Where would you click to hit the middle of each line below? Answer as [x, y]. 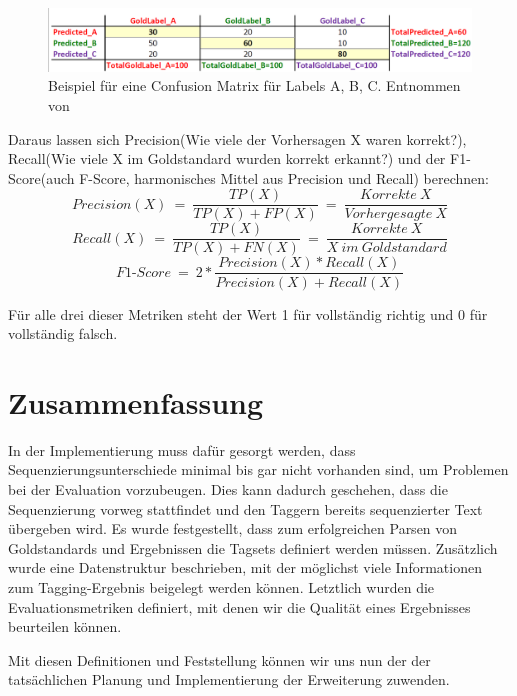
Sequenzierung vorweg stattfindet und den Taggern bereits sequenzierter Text [245, 508]
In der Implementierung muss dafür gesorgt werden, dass [182, 449]
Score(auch [41, 177]
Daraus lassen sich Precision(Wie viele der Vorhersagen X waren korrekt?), [237, 138]
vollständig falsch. [63, 333]
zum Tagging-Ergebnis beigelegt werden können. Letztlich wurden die [221, 586]
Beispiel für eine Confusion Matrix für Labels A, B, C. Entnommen [254, 85]
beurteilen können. [65, 626]
